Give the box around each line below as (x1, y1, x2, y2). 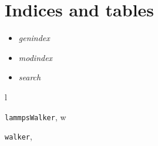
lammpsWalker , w (5, 110, 66, 123)
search (18, 71, 41, 83)
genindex (18, 32, 50, 44)
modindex (18, 51, 53, 63)
